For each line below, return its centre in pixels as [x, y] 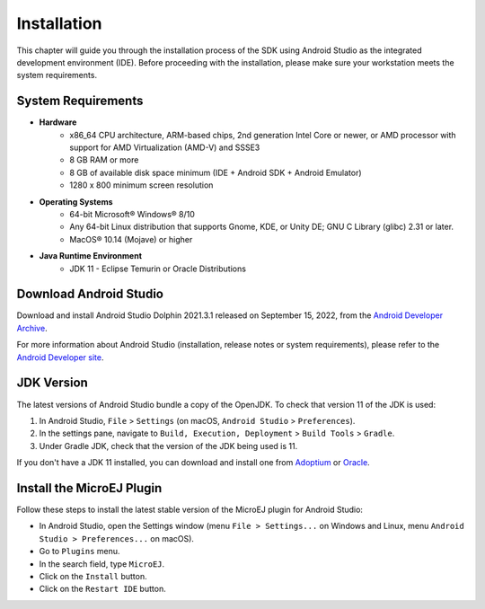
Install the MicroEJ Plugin [89, 488]
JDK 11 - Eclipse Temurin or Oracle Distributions [158, 269]
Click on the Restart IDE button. [102, 589]
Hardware [58, 122]
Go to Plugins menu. [79, 552]
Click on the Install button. [93, 576]
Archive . [32, 328]
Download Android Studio [90, 294]
